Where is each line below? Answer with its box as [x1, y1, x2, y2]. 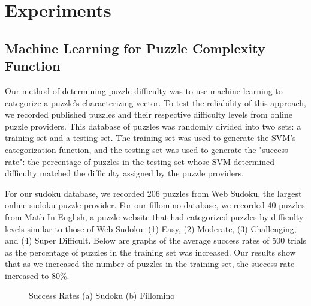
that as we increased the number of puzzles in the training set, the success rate [5, 257, 295, 270]
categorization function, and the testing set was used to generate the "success [5, 143, 288, 155]
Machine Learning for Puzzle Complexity [5, 38, 265, 57]
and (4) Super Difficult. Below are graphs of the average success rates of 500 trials [5, 234, 307, 247]
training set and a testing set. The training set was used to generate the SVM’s [5, 131, 296, 144]
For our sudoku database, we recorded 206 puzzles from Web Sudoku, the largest [5, 187, 302, 199]
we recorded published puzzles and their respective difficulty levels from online [5, 108, 292, 121]
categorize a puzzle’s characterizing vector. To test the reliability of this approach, [5, 96, 306, 109]
